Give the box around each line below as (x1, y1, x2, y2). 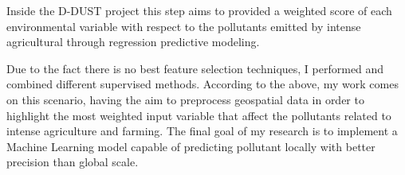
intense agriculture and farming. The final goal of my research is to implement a (6, 122, 398, 139)
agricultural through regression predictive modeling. (6, 33, 260, 50)
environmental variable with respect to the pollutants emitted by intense (6, 17, 361, 34)
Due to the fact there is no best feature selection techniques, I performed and (6, 60, 384, 76)
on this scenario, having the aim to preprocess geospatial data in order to (6, 91, 364, 107)
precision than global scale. (6, 154, 139, 170)
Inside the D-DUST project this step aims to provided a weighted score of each (6, 2, 392, 18)
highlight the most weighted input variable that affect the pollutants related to (6, 107, 391, 123)
